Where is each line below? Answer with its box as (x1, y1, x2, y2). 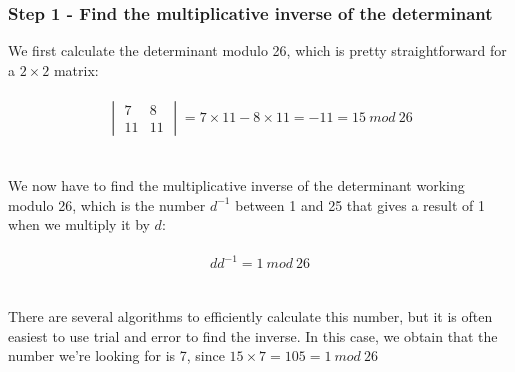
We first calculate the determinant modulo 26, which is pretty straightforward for (8, 40, 507, 61)
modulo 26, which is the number (8, 194, 206, 215)
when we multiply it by (8, 214, 150, 235)
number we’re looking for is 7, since (8, 345, 225, 366)
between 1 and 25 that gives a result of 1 (235, 194, 486, 215)
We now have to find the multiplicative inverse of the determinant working (8, 175, 465, 196)
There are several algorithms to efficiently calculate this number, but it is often (8, 306, 493, 327)
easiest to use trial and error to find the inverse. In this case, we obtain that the (8, 325, 498, 346)
